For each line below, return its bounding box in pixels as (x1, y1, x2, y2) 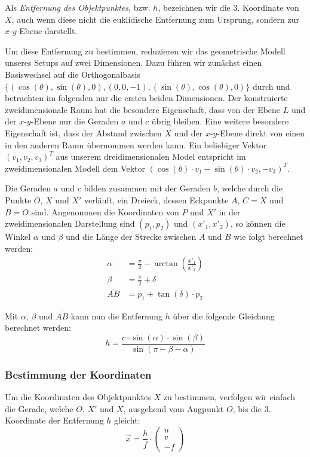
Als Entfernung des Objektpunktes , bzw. (5, 1, 151, 13)
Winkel (5, 230, 31, 243)
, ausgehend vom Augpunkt (123, 402, 224, 415)
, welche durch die (216, 182, 283, 194)
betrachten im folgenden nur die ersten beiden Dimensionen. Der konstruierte (5, 92, 288, 104)
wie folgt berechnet (234, 230, 303, 243)
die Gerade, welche (5, 402, 73, 415)
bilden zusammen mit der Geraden (84, 182, 211, 194)
